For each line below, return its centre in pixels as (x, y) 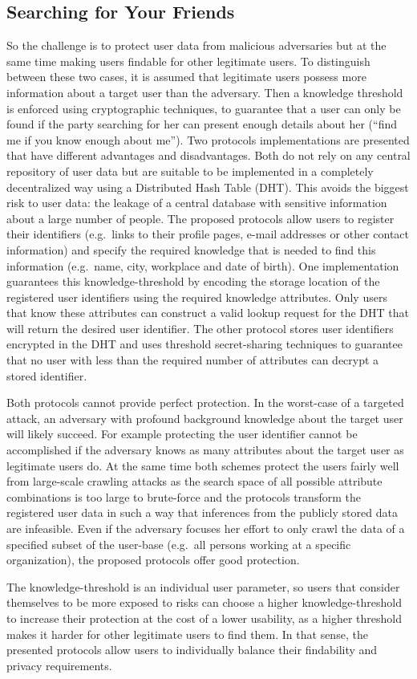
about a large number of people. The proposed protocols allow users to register (200, 218)
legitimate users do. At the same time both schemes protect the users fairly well (203, 465)
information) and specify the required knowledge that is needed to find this (191, 249)
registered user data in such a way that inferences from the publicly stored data (202, 512)
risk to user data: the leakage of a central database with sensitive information (197, 203)
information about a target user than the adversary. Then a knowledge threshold (205, 92)
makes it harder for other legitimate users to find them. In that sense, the (187, 634)
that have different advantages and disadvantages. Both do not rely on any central (208, 155)
